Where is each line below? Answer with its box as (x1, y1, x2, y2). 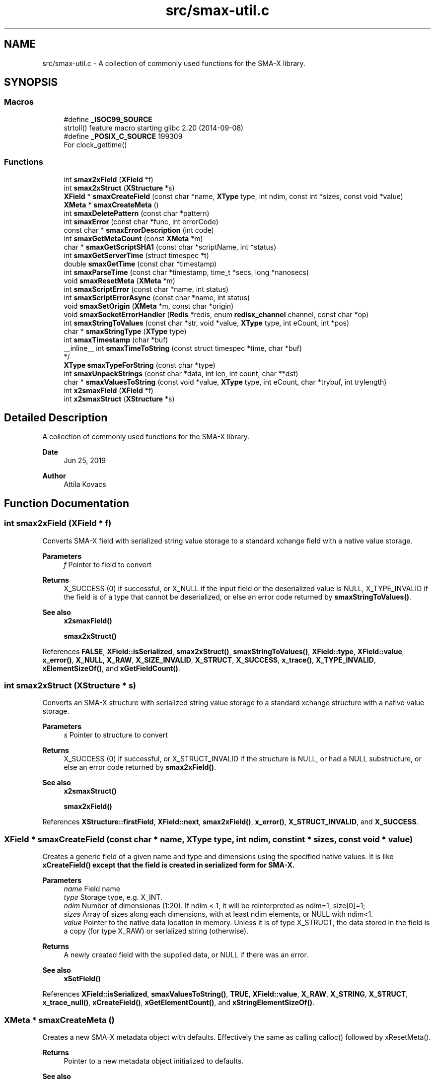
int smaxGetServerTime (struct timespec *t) (64, 251, 209, 260)
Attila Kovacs (64, 480, 106, 489)
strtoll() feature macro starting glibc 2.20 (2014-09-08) (64, 123, 244, 132)
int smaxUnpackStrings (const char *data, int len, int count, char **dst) (64, 369, 298, 378)
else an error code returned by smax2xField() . (64, 763, 216, 772)
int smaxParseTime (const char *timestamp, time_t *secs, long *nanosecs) (64, 268, 309, 276)
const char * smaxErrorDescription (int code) (64, 225, 214, 234)
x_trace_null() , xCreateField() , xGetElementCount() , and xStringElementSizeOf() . (42, 998, 315, 1007)
